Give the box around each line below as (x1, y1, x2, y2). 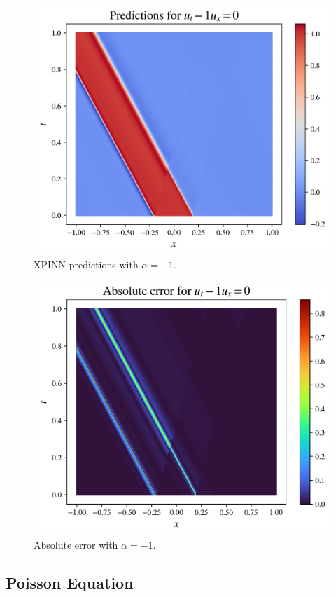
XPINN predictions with (34, 256, 139, 271)
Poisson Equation (6, 571, 134, 593)
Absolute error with (34, 537, 118, 551)
